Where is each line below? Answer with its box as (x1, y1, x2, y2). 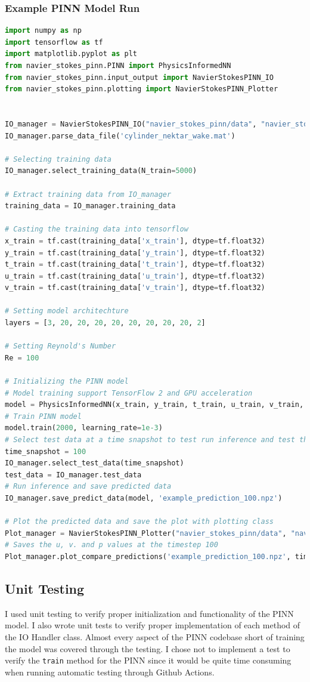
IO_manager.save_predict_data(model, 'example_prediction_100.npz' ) (5, 493, 283, 502)
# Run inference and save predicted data (5, 482, 172, 491)
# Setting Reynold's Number (5, 342, 116, 351)
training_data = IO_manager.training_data (5, 202, 176, 211)
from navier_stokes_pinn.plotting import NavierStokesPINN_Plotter (5, 85, 278, 94)
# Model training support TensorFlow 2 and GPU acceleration (5, 388, 253, 397)
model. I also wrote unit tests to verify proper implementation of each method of (5, 619, 300, 631)
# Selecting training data (5, 155, 111, 163)
